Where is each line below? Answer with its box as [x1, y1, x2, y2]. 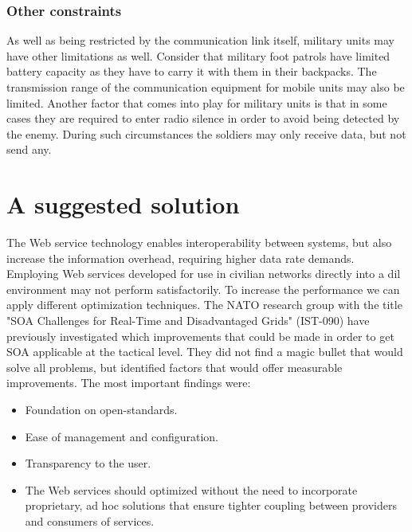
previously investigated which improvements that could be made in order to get [6, 327, 394, 344]
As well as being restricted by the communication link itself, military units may [6, 32, 394, 49]
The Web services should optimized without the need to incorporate [25, 481, 358, 498]
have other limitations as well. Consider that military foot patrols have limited [6, 47, 390, 64]
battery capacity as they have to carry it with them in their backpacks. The [6, 63, 377, 80]
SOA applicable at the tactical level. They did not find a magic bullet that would [6, 343, 403, 360]
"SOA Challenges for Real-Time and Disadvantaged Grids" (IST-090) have [6, 312, 370, 329]
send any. [6, 141, 52, 158]
